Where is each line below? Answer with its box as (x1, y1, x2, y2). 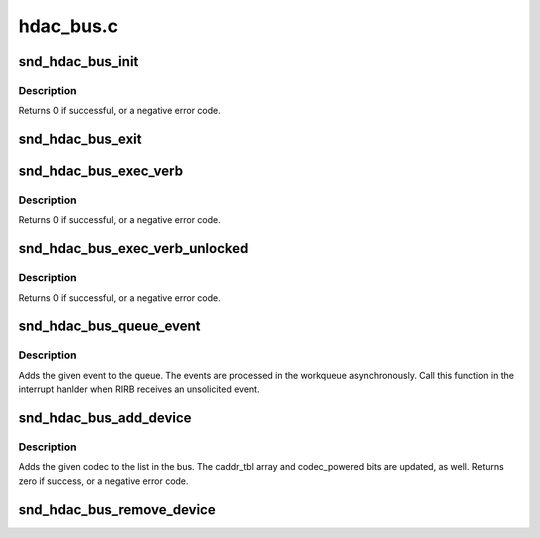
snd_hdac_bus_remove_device (18, 501, 216, 518)
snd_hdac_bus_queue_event (18, 318, 201, 335)
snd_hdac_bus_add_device (18, 410, 192, 426)
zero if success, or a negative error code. (18, 475, 189, 487)
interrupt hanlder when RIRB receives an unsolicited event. (18, 383, 260, 395)
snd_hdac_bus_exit (18, 131, 142, 148)
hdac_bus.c (18, 15, 119, 37)
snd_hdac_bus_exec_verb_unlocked (18, 240, 249, 257)
